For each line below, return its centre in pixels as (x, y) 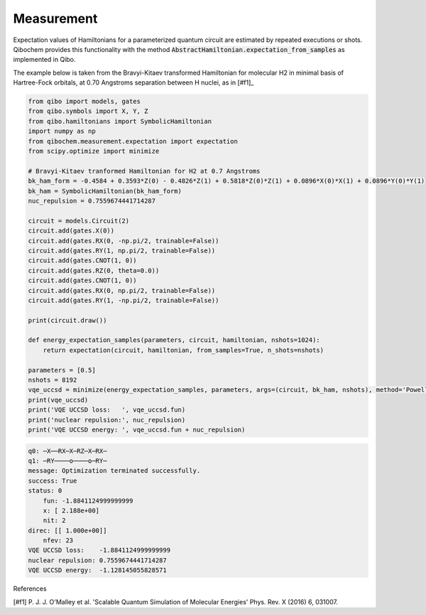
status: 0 (45, 491)
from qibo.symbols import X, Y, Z (88, 111)
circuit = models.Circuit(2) (79, 221)
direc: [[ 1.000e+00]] (67, 530)
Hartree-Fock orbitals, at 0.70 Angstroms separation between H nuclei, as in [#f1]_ (133, 82)
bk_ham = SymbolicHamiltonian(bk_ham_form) (105, 191)
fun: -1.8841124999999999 (88, 501)
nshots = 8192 (53, 380)
